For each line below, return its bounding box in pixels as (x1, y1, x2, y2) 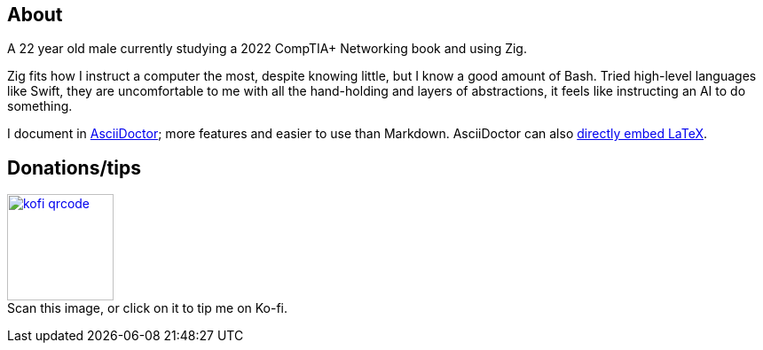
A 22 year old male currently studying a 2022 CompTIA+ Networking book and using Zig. (7, 41, 527, 57)
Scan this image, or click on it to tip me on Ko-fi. (7, 300, 288, 316)
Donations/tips (7, 156, 141, 179)
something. (7, 98, 73, 114)
